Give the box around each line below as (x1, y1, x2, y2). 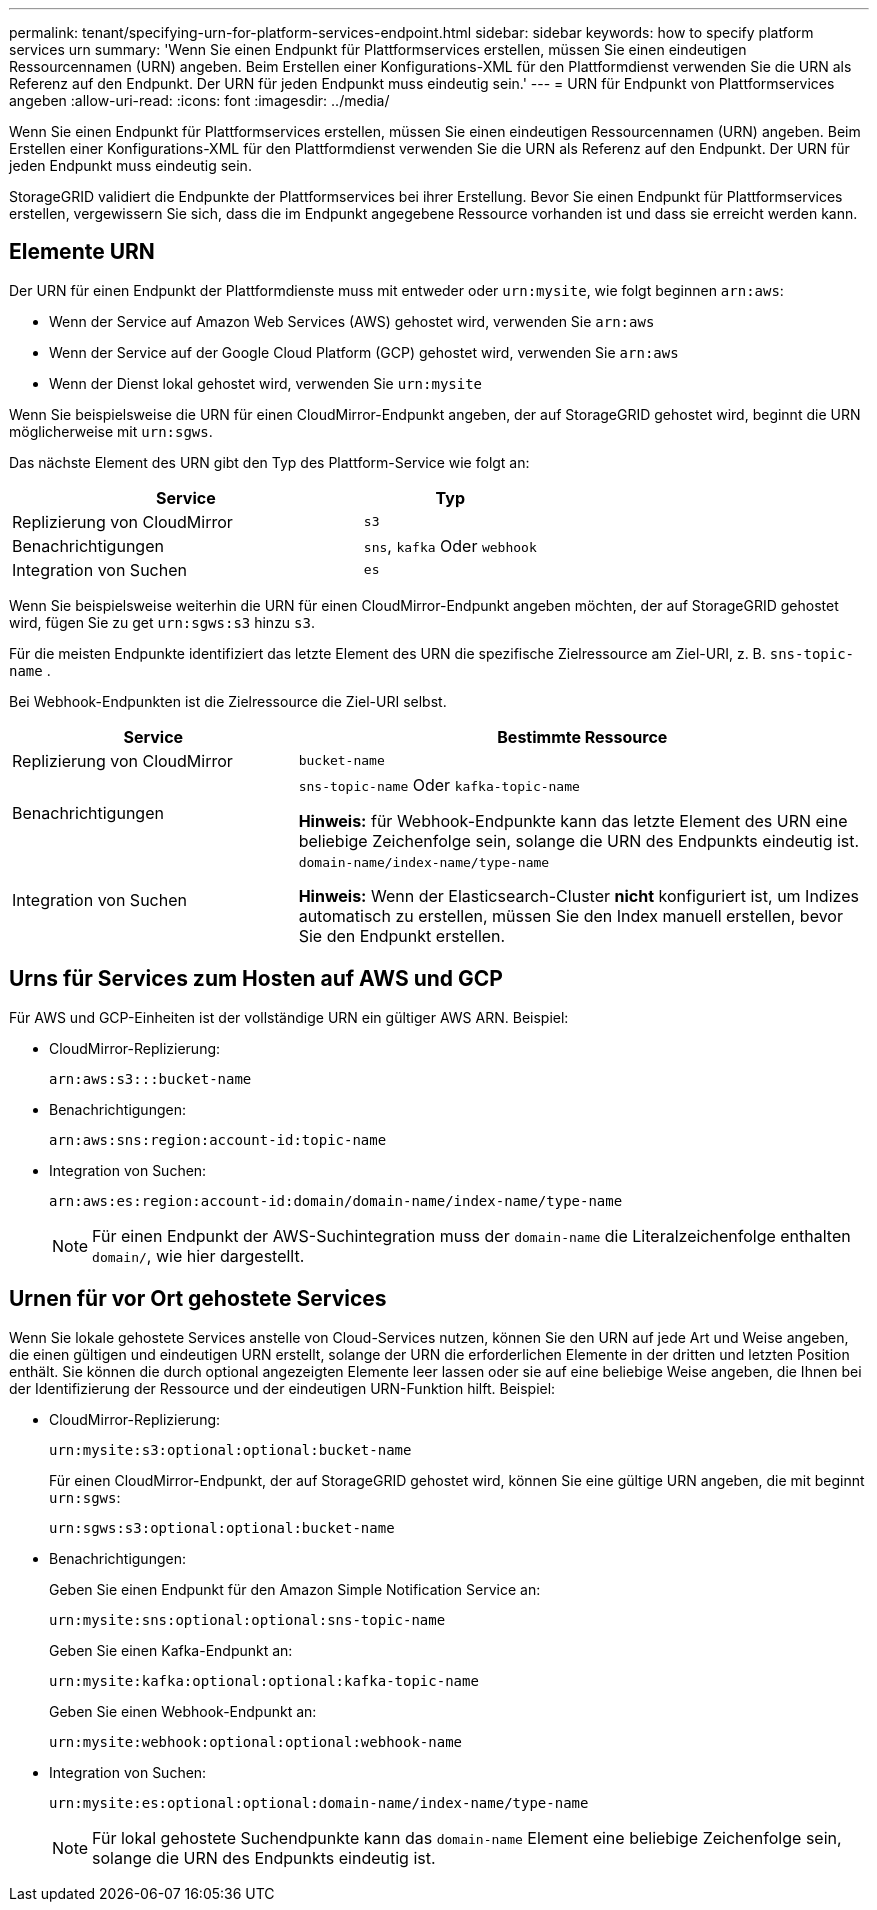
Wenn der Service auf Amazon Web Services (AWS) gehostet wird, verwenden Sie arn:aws (49, 312, 655, 330)
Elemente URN (9, 239, 155, 265)
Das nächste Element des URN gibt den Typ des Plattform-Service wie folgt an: (9, 453, 530, 471)
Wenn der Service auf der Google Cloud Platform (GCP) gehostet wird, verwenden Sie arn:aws (49, 343, 679, 361)
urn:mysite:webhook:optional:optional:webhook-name (49, 1733, 463, 1750)
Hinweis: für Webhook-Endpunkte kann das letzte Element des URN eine (298, 810, 848, 831)
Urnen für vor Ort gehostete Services (9, 1286, 387, 1312)
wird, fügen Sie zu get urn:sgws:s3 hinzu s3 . (9, 613, 315, 631)
